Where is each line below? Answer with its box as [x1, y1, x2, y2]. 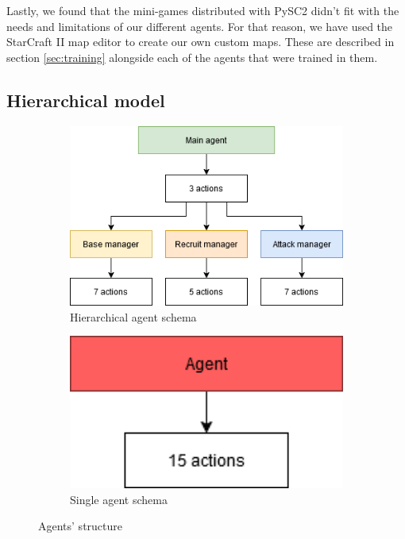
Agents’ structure [38, 518, 123, 534]
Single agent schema [70, 491, 168, 507]
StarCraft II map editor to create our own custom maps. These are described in [6, 33, 395, 50]
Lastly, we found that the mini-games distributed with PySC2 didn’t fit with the [6, 2, 399, 18]
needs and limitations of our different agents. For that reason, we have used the [6, 17, 393, 34]
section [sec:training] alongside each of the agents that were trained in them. [6, 48, 378, 65]
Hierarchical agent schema [70, 308, 197, 325]
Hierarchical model [6, 87, 165, 112]
